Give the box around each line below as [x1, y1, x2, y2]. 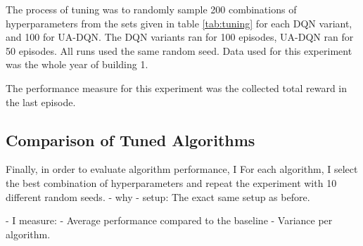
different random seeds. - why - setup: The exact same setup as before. [6, 189, 310, 204]
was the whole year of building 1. [6, 57, 148, 72]
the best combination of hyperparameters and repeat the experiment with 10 [6, 175, 337, 190]
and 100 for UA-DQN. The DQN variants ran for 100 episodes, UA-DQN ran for [6, 30, 354, 44]
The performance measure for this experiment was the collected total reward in [6, 80, 348, 95]
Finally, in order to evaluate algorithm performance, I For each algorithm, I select [6, 162, 358, 176]
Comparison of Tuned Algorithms [6, 129, 255, 150]
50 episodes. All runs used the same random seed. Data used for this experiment [6, 43, 352, 58]
